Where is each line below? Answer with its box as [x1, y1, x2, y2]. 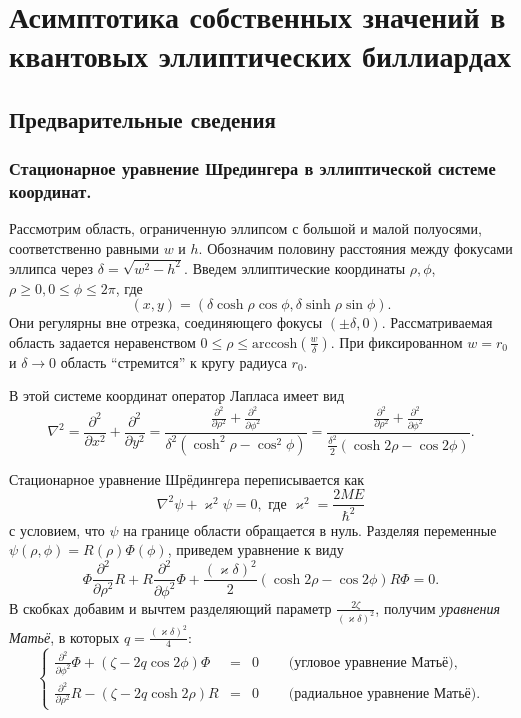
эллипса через [9, 257, 94, 278]
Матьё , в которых [9, 626, 120, 647]
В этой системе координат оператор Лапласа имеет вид [9, 385, 345, 406]
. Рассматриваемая [381, 312, 493, 333]
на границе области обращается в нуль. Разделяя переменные [123, 519, 497, 540]
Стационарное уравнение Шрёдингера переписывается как [9, 468, 364, 489]
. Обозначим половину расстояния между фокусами [198, 238, 513, 259]
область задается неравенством [9, 331, 196, 352]
